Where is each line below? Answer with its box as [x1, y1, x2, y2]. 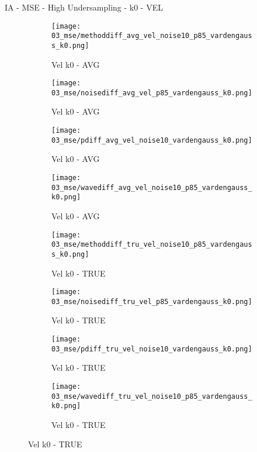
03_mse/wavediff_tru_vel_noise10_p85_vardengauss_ [51, 392, 252, 401]
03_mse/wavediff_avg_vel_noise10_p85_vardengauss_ [51, 183, 252, 192]
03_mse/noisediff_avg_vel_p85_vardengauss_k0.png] [51, 88, 252, 97]
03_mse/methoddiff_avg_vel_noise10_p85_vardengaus [51, 32, 252, 40]
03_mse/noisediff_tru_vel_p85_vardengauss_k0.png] [51, 297, 252, 306]
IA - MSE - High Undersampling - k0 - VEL [5, 1, 163, 13]
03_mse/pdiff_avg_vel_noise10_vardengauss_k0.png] [51, 136, 252, 144]
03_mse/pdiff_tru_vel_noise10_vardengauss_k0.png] [51, 344, 252, 353]
